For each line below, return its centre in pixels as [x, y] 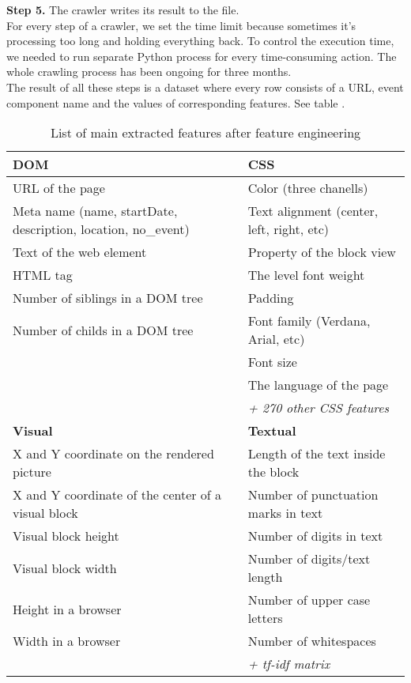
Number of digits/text [309, 559]
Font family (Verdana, [309, 321]
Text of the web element [80, 252]
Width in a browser [67, 641]
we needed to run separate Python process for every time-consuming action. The [202, 56]
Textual [272, 431]
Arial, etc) [276, 339]
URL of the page [59, 188]
